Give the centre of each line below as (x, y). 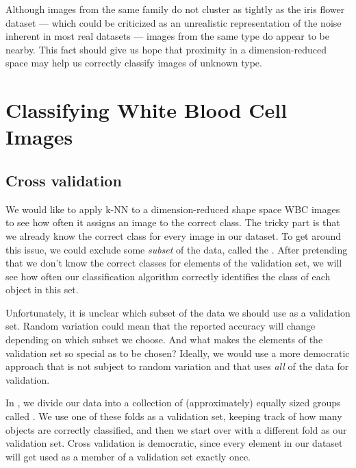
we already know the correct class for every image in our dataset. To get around (174, 235)
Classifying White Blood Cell (147, 110)
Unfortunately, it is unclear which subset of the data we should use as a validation (178, 312)
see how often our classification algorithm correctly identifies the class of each (168, 276)
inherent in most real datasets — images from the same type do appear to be (167, 36)
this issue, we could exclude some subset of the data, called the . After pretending (177, 249)
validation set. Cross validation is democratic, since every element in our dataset (174, 443)
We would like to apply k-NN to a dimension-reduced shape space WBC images (173, 209)
